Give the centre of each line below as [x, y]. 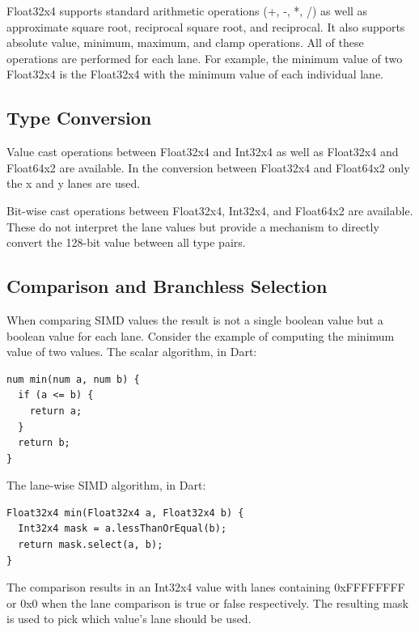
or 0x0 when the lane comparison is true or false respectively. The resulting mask [207, 602]
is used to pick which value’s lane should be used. [129, 619]
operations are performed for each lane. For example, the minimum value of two [205, 58]
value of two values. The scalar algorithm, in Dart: [132, 352]
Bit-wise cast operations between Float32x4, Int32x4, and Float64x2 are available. [210, 210]
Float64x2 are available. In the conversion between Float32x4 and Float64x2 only [208, 167]
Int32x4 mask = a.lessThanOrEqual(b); [123, 529]
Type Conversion [79, 118]
